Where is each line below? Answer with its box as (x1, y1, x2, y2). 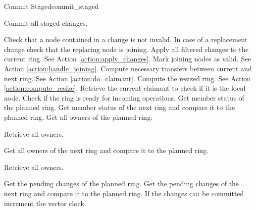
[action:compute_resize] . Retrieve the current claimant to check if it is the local (4, 83, 246, 93)
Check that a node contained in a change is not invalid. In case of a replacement (4, 34, 248, 45)
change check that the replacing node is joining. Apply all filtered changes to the (4, 44, 249, 54)
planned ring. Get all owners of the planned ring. (4, 111, 153, 122)
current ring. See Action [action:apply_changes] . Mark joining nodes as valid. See (4, 53, 251, 64)
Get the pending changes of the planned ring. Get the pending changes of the (4, 178, 239, 189)
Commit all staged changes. (4, 17, 88, 28)
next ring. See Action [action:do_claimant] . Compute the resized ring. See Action (4, 73, 251, 83)
